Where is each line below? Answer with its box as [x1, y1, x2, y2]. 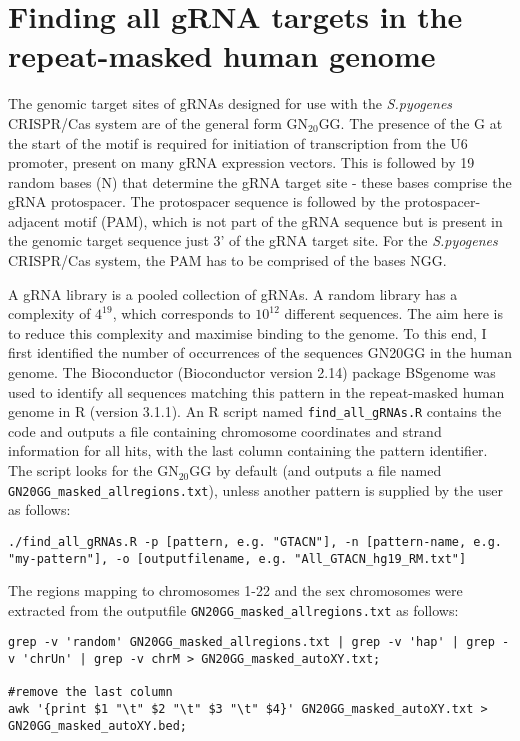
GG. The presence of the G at [318, 112, 503, 133]
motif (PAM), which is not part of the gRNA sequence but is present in [63, 210, 503, 231]
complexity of [8, 303, 91, 324]
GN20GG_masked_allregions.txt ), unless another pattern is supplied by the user [8, 479, 503, 500]
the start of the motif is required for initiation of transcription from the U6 [8, 132, 468, 153]
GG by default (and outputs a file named [189, 460, 442, 481]
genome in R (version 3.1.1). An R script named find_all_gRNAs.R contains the [8, 401, 502, 422]
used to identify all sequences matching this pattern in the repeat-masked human [8, 381, 505, 402]
